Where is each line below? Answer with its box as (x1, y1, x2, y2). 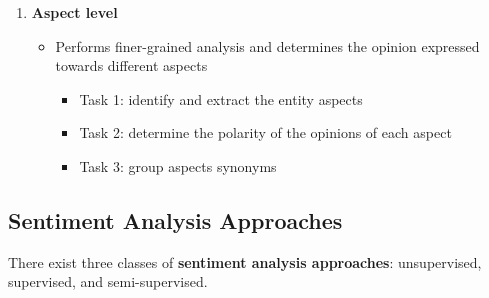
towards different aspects (55, 55, 208, 76)
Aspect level (31, 2, 118, 22)
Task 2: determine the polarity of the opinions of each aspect (79, 122, 452, 143)
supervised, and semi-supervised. (8, 271, 208, 292)
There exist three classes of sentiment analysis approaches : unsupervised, (8, 251, 482, 272)
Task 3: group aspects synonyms (79, 155, 277, 176)
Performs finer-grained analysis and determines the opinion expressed (55, 35, 480, 56)
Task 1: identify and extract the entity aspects (79, 88, 363, 109)
